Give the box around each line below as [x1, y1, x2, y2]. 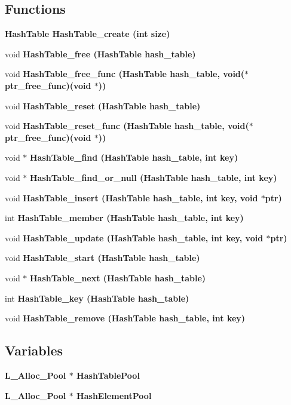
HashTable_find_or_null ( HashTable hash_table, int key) [30, 171, 277, 183]
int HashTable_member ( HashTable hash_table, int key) [5, 211, 244, 224]
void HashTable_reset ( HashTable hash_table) [5, 99, 201, 112]
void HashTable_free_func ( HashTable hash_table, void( [5, 67, 245, 80]
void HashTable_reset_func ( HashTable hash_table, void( [5, 119, 249, 132]
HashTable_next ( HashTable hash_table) [30, 271, 206, 284]
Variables [5, 341, 63, 360]
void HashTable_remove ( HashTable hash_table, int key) [5, 312, 246, 324]
